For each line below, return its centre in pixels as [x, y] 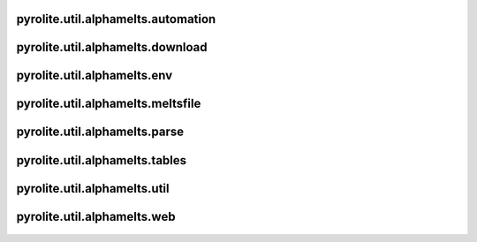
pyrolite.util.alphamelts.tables [102, 160]
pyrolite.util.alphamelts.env [95, 76]
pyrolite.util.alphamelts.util [93, 189]
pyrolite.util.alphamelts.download [112, 47]
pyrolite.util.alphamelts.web [96, 216]
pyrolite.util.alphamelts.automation [116, 19]
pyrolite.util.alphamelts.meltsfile [109, 104]
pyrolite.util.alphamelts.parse [100, 132]
